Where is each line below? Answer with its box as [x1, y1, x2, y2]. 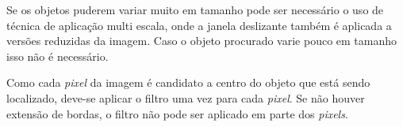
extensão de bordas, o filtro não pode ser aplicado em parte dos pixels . [6, 105, 348, 121]
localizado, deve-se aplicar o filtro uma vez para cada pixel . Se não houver [6, 89, 365, 106]
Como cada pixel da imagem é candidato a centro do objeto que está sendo [6, 74, 370, 91]
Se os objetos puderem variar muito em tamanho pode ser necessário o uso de [6, 2, 384, 17]
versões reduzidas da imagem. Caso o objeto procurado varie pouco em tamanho [6, 32, 397, 49]
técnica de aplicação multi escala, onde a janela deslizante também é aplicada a [6, 17, 392, 33]
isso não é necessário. [6, 47, 109, 64]
